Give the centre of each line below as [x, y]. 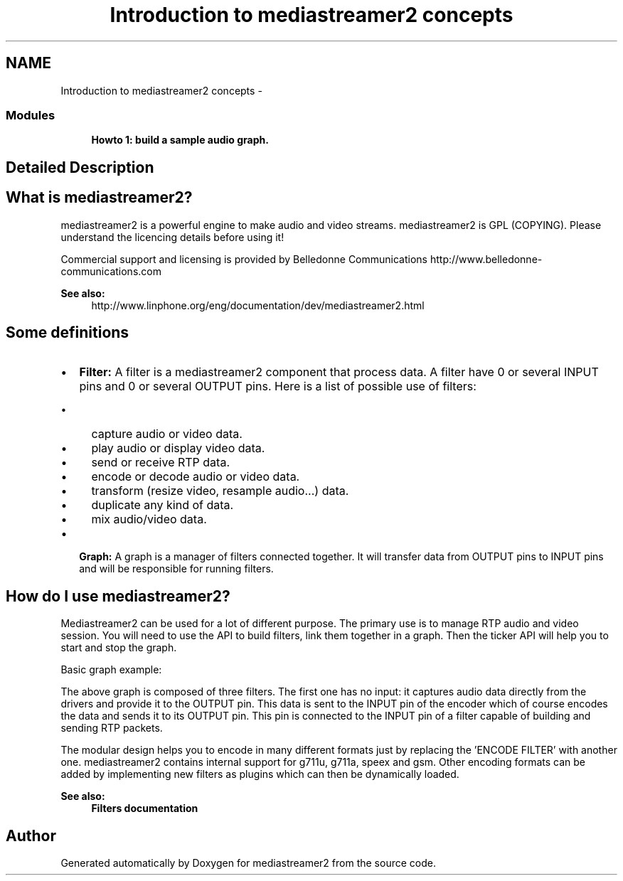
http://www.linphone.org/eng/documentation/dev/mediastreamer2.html [258, 305]
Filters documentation [145, 808]
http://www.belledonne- [486, 259]
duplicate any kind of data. [163, 505]
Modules [31, 115]
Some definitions [68, 333]
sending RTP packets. [112, 728]
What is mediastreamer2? [99, 198]
